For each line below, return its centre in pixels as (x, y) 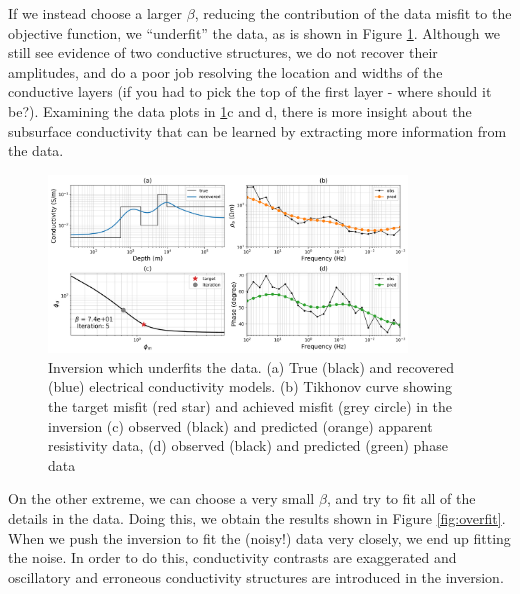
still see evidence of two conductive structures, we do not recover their (223, 52)
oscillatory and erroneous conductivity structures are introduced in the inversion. (256, 576)
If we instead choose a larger (95, 13)
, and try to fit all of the (401, 498)
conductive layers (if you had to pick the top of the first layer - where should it (250, 91)
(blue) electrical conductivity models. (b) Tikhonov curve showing (250, 386)
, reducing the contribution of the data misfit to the (353, 13)
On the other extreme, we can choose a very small (161, 498)
